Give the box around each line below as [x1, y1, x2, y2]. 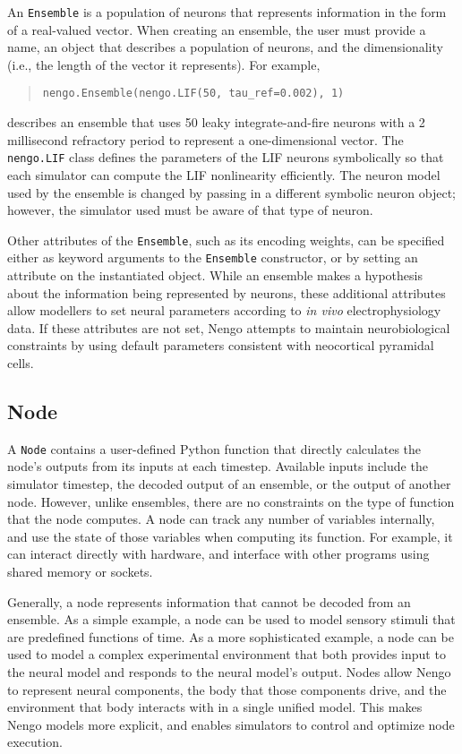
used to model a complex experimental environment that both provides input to [7, 645, 446, 664]
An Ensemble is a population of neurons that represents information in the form [7, 3, 447, 21]
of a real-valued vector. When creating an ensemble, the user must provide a [7, 20, 426, 39]
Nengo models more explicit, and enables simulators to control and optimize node [7, 715, 455, 733]
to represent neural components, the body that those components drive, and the [7, 680, 447, 698]
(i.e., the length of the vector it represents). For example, [7, 55, 321, 73]
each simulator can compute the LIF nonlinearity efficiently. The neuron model [7, 165, 441, 184]
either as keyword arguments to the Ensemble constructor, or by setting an [7, 248, 418, 267]
